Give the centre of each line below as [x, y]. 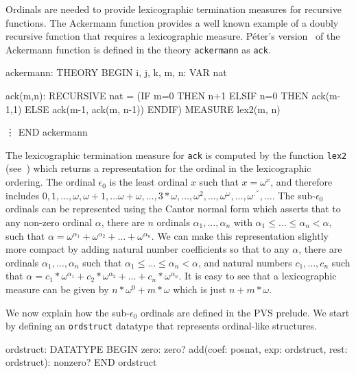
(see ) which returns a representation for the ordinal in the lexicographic [158, 168]
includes [23, 195]
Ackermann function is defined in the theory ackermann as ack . [138, 49]
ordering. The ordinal [50, 182]
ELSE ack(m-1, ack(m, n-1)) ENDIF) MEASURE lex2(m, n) [152, 109]
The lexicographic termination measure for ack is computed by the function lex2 [176, 154]
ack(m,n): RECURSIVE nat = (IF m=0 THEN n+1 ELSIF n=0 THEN [157, 96]
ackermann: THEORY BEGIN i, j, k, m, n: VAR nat [116, 72]
